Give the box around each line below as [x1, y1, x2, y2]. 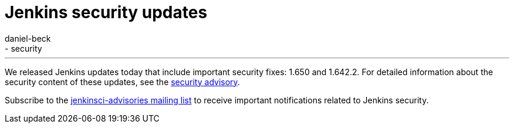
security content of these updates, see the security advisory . [5, 76, 240, 87]
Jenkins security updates [5, 2, 208, 22]
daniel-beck [5, 33, 51, 43]
